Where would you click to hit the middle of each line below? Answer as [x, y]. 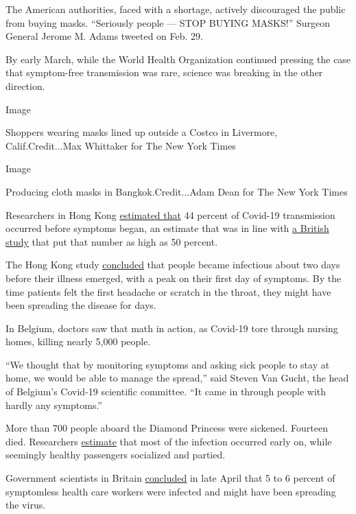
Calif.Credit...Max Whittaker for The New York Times [121, 145]
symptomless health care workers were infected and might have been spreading [171, 491]
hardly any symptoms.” [54, 405]
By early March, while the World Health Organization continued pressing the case [178, 59]
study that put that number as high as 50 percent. [112, 241]
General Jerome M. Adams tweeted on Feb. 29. [104, 36]
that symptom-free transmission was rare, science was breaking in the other [164, 72]
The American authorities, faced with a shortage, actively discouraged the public [176, 9]
